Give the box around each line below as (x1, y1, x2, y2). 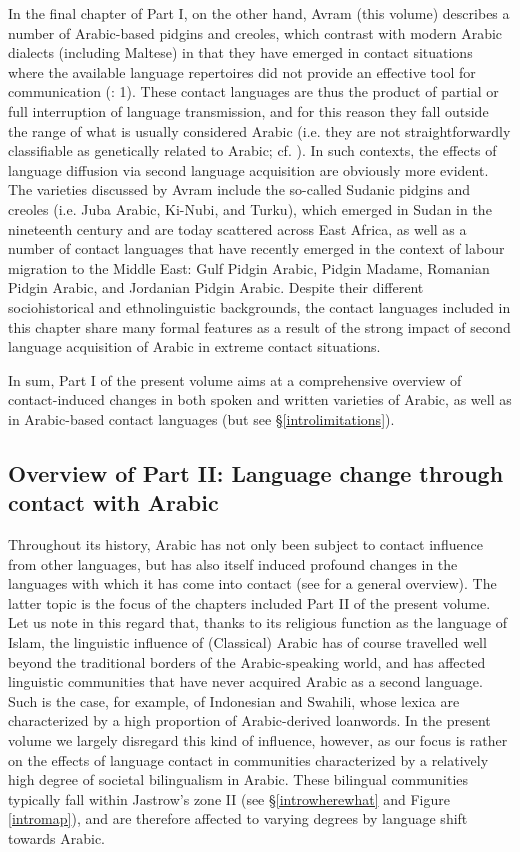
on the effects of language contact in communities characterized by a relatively (8, 749, 489, 770)
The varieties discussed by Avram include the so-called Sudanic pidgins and (8, 179, 471, 200)
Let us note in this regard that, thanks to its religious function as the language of (8, 612, 507, 633)
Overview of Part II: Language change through (8, 457, 504, 488)
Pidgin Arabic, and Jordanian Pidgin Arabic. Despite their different (8, 277, 424, 298)
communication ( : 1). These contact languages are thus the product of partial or (8, 81, 499, 102)
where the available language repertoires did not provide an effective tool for (8, 61, 476, 82)
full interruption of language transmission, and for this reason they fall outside (8, 100, 489, 121)
